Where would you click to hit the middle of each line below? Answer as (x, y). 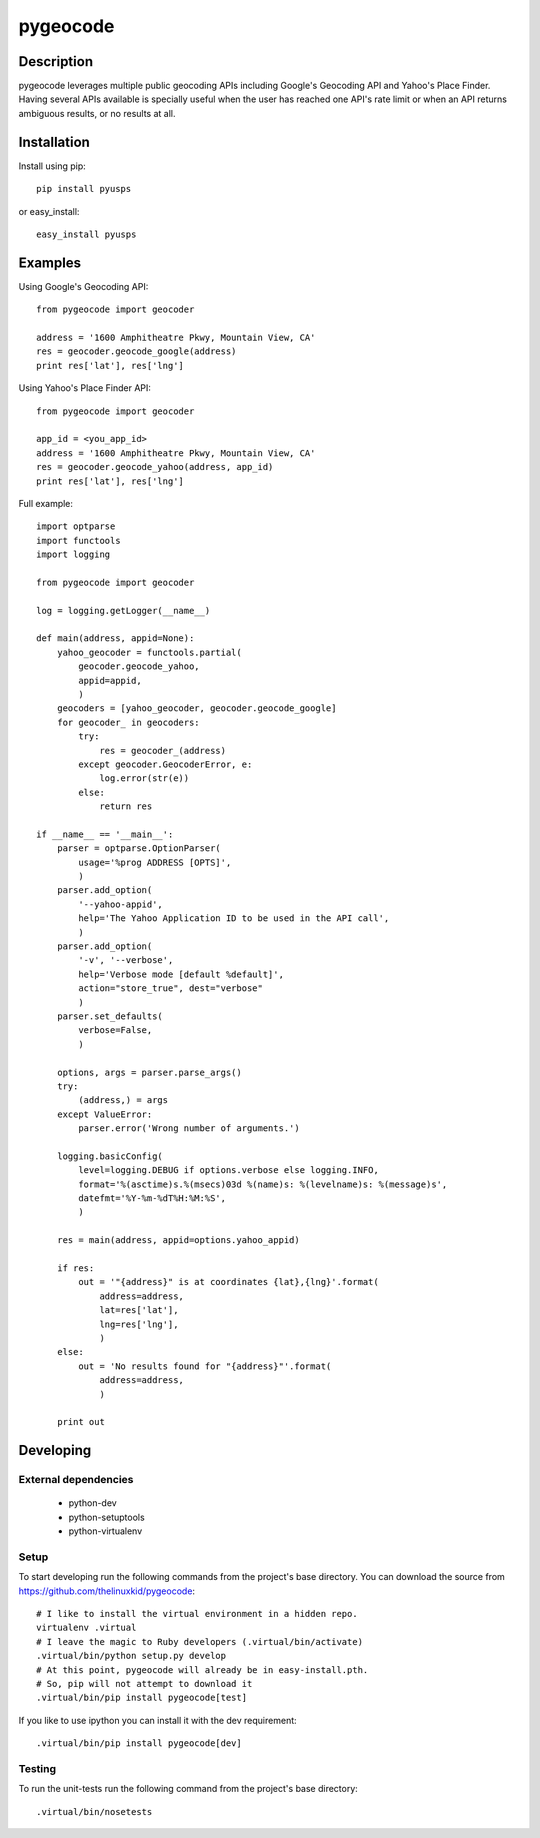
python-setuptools (106, 1517)
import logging (73, 554)
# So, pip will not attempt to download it (144, 1683)
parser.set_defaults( (110, 1016)
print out (80, 1422)
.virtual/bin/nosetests (94, 1811)
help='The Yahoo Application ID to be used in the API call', (234, 918)
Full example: (46, 503)
